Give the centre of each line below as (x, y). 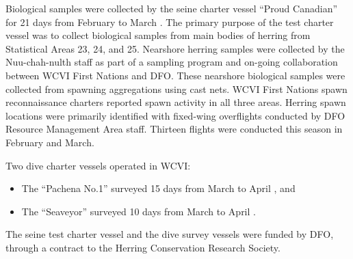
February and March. (50, 142)
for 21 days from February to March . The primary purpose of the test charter (170, 22)
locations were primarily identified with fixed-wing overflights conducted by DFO (175, 115)
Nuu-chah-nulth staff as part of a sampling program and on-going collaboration (172, 62)
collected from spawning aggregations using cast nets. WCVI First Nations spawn (176, 88)
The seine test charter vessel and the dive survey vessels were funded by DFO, (170, 234)
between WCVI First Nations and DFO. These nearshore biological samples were (175, 75)
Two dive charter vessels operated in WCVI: (98, 165)
